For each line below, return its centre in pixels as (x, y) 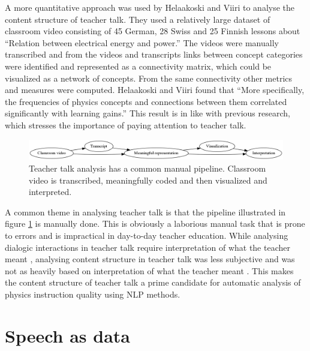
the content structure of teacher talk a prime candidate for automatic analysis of (153, 282)
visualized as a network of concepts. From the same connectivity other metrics (149, 78)
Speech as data (68, 335)
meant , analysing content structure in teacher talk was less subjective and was (150, 259)
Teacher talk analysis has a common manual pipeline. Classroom (148, 168)
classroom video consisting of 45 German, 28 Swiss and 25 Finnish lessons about (153, 31)
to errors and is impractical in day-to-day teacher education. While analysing (147, 235)
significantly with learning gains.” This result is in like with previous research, (148, 113)
